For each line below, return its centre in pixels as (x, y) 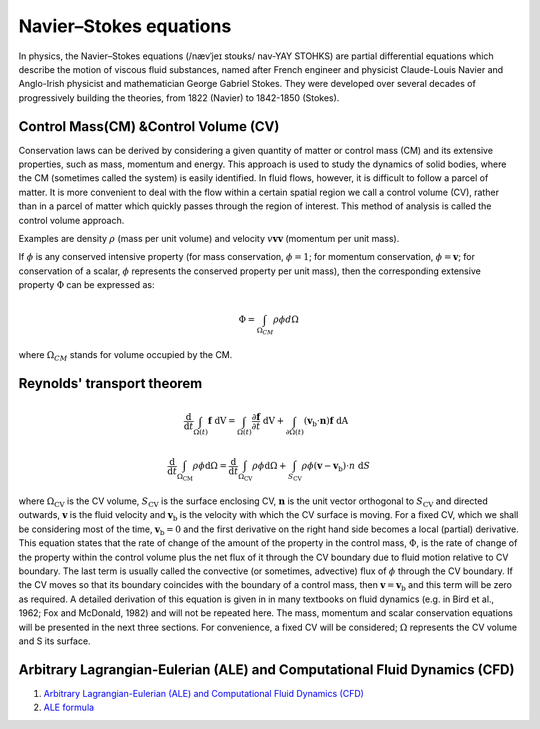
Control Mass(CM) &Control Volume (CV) (149, 126)
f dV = (221, 421)
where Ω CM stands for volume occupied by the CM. (125, 356)
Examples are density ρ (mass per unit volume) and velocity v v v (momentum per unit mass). (209, 238)
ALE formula (69, 707)
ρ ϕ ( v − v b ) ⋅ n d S (336, 467)
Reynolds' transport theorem (110, 383)
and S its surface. (54, 641)
